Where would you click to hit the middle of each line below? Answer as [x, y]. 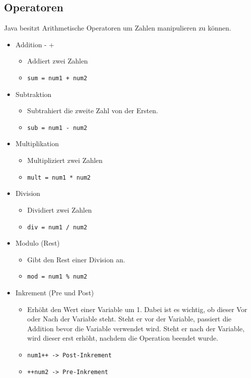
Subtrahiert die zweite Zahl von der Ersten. [93, 110]
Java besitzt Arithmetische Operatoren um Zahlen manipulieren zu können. [118, 28]
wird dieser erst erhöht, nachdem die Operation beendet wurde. [123, 338]
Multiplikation [37, 143]
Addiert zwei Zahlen [57, 61]
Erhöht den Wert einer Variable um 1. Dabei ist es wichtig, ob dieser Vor [137, 309]
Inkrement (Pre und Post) [55, 293]
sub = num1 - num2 [57, 128]
